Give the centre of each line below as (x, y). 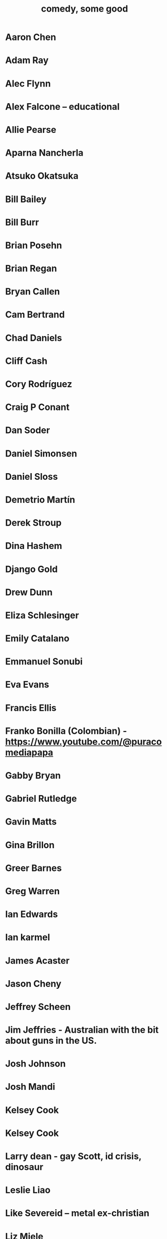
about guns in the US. (51, 1041)
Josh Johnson (35, 1064)
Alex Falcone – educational (62, 106)
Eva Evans (27, 685)
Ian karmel (28, 937)
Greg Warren (32, 891)
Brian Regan (31, 269)
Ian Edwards (31, 914)
